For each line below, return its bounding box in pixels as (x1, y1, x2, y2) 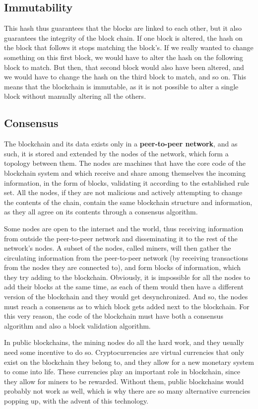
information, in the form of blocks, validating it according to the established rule (4, 177, 249, 188)
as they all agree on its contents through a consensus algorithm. (4, 206, 198, 217)
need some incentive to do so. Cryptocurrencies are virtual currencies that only (4, 347, 244, 357)
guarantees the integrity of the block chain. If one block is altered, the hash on (4, 32, 243, 43)
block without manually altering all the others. (4, 91, 146, 101)
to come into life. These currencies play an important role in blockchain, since (4, 366, 240, 377)
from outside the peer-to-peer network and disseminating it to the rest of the (4, 233, 238, 243)
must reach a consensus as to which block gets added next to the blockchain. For (4, 301, 250, 311)
